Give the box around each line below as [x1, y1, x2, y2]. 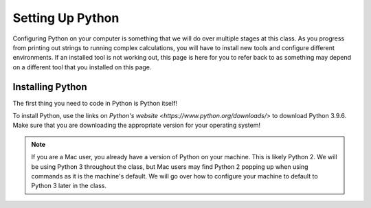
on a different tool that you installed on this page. [12, 62, 152, 71]
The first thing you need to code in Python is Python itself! [12, 99, 178, 107]
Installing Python [12, 81, 87, 93]
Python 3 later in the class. [31, 182, 106, 190]
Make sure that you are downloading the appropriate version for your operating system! [12, 121, 261, 130]
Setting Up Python [12, 10, 120, 25]
